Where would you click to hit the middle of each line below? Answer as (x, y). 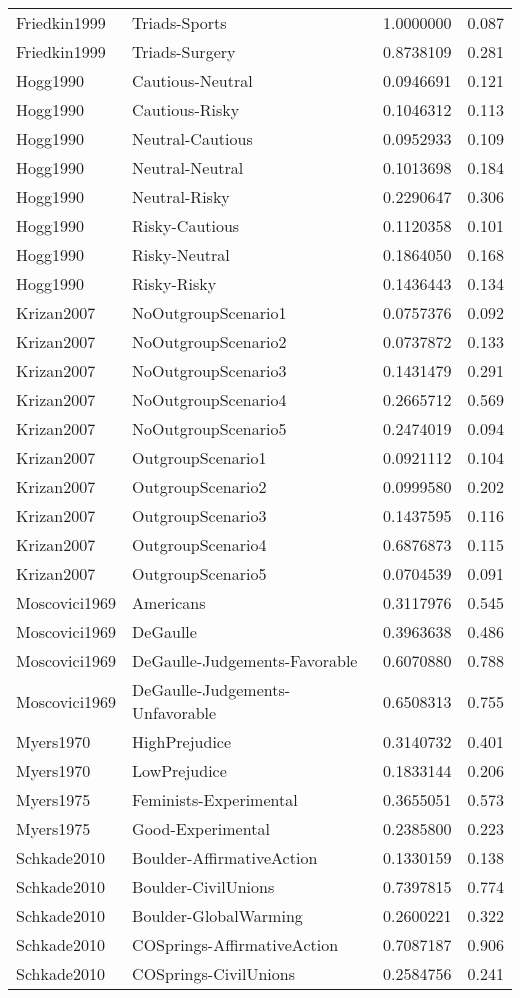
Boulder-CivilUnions (203, 886)
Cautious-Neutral (192, 80)
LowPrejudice (179, 770)
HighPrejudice (182, 741)
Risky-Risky (174, 283)
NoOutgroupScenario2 (209, 341)
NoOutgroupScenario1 (209, 312)
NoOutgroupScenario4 (209, 399)
